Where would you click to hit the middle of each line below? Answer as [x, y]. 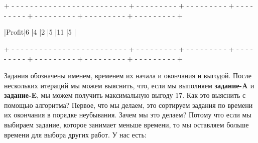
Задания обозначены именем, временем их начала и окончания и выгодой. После [128, 75]
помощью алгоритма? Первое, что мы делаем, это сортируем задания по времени [128, 105]
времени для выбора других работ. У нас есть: [75, 134]
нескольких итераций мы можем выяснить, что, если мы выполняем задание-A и [129, 85]
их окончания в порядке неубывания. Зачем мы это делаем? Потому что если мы [128, 115]
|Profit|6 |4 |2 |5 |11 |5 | [40, 32]
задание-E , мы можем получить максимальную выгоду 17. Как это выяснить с [125, 95]
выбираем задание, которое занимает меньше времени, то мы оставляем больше [126, 124]
